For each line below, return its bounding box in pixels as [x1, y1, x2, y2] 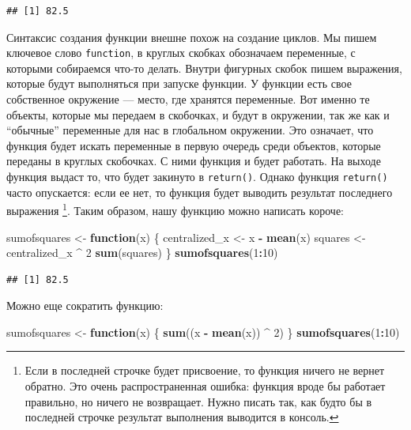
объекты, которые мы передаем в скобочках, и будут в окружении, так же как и [6, 106, 390, 123]
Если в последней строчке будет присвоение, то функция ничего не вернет [25, 362, 385, 379]
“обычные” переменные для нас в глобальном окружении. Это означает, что [6, 122, 374, 138]
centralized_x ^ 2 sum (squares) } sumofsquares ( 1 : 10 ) [6, 244, 278, 261]
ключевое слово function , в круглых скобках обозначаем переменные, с [6, 44, 356, 61]
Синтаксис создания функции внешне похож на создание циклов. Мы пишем [6, 28, 377, 45]
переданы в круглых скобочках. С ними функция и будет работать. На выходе [6, 153, 381, 169]
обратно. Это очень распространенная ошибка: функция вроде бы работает [25, 378, 386, 394]
